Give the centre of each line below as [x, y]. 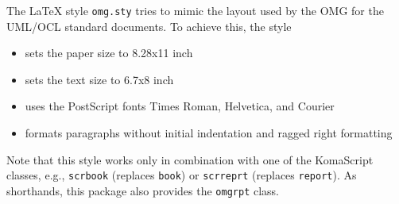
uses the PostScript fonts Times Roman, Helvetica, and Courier [180, 106]
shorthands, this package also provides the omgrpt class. [143, 190]
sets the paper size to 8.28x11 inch [109, 53]
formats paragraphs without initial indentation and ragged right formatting [209, 133]
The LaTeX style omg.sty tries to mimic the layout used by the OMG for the [195, 10]
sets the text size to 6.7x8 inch [99, 79]
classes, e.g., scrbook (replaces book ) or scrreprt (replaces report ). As [182, 175]
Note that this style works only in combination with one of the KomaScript [190, 159]
